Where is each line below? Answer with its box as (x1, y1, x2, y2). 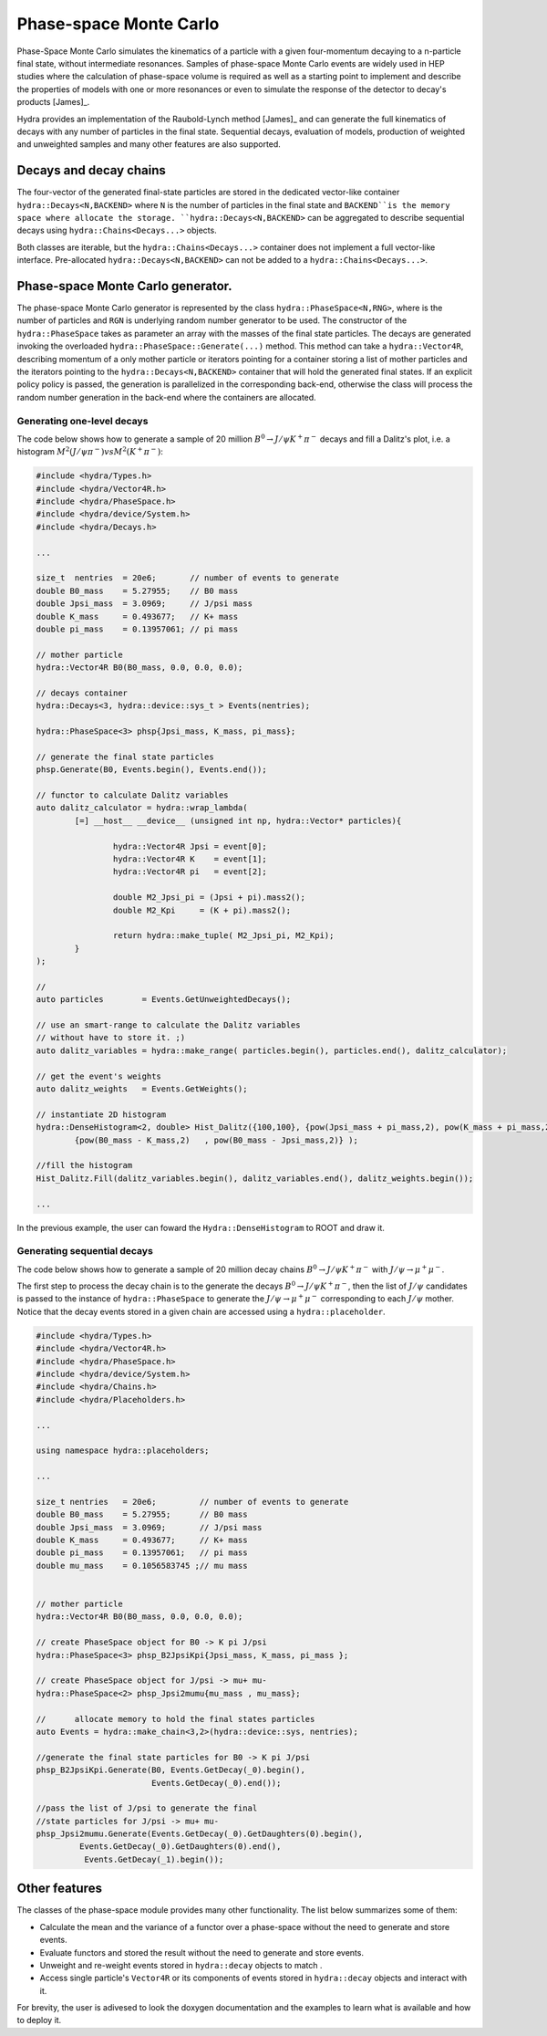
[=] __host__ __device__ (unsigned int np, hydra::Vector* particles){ (74, 815, 402, 826)
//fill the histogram (36, 1160, 133, 1171)
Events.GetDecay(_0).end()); (150, 1778, 282, 1788)
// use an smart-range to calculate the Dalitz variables (36, 1020, 301, 1030)
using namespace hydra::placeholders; (36, 1446, 210, 1456)
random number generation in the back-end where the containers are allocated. (16, 392, 316, 402)
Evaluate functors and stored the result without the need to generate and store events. (39, 1947, 365, 1958)
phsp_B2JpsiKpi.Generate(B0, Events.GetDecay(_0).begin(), (36, 1765, 305, 1775)
